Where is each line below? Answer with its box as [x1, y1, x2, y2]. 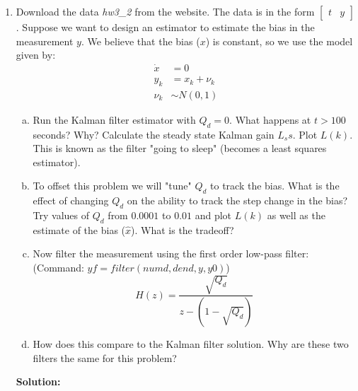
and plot [195, 208, 232, 223]
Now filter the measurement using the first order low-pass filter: [33, 246, 309, 261]
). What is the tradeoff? [131, 222, 234, 237]
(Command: [33, 260, 84, 275]
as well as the [267, 208, 325, 223]
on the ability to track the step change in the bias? [127, 193, 348, 208]
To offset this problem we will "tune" [33, 178, 192, 193]
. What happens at [229, 112, 311, 127]
